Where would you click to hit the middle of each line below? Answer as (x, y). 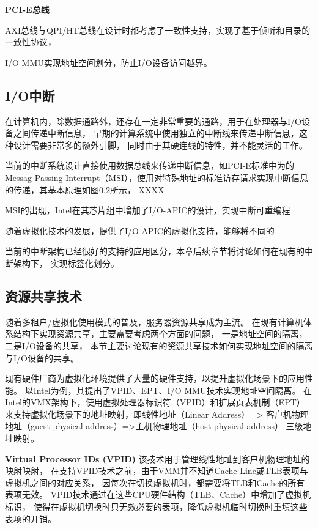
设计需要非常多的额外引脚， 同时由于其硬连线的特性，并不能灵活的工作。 (160, 145)
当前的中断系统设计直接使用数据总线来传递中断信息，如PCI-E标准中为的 (150, 165)
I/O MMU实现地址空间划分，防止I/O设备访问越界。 (109, 62)
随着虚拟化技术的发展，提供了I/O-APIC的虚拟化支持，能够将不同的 (140, 230)
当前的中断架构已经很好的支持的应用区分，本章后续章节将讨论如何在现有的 (155, 251)
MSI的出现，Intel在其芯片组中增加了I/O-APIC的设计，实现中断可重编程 (148, 210)
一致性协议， (31, 42)
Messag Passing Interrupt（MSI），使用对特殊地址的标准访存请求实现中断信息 (157, 177)
